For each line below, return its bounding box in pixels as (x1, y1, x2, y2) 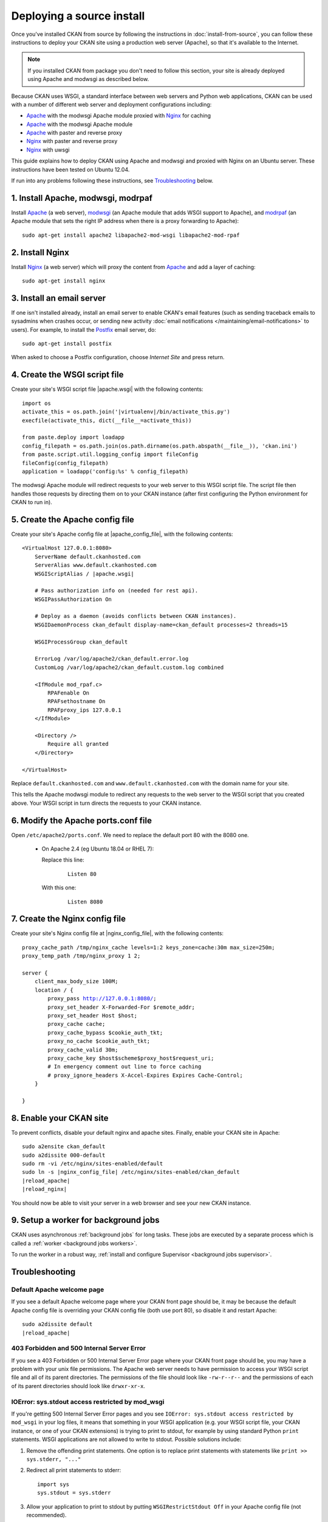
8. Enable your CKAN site (11, 1113, 109, 1123)
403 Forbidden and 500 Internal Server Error (11, 1344, 146, 1353)
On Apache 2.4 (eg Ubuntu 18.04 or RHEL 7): (41, 845, 154, 852)
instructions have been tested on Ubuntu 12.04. (11, 166, 130, 173)
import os (22, 399, 51, 407)
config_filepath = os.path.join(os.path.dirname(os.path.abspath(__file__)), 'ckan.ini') (22, 442, 298, 449)
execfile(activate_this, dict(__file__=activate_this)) (22, 417, 192, 424)
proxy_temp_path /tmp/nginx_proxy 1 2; (22, 953, 141, 959)
